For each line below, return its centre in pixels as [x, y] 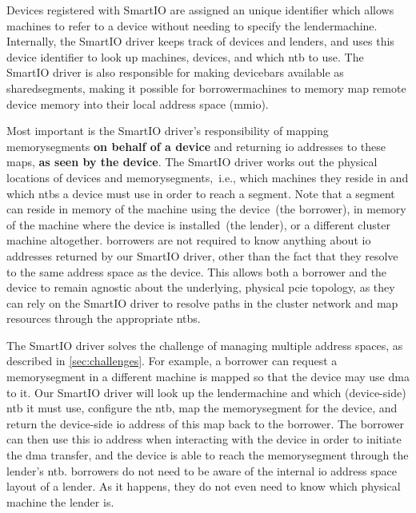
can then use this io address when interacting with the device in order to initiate [204, 439]
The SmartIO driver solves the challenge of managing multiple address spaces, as [205, 345]
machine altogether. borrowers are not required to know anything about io [189, 240]
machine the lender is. [60, 501]
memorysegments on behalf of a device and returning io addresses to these [196, 146]
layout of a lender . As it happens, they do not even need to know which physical [204, 486]
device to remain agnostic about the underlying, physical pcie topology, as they [201, 287]
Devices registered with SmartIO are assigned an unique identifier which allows [200, 10]
